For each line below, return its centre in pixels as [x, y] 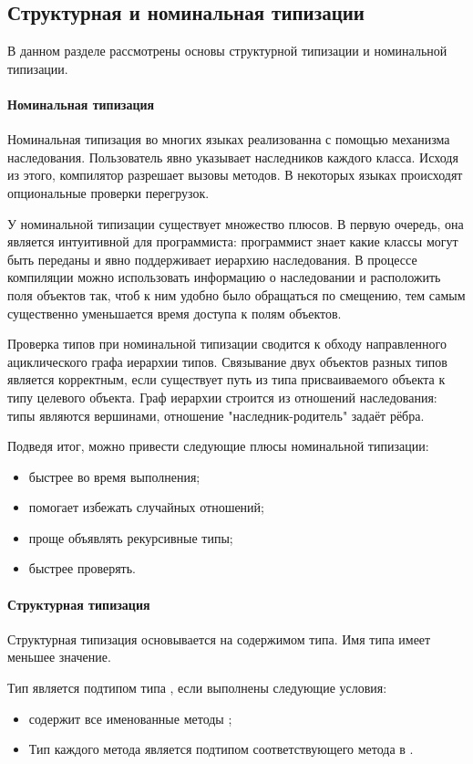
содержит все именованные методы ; [130, 718]
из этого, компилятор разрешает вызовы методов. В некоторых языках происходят [235, 175]
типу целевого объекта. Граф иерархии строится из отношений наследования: [222, 397]
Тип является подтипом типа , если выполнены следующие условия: [197, 688]
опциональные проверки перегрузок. [108, 192]
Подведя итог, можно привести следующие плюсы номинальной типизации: [218, 446]
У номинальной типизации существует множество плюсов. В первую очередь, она [236, 223]
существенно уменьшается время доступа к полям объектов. [175, 313]
